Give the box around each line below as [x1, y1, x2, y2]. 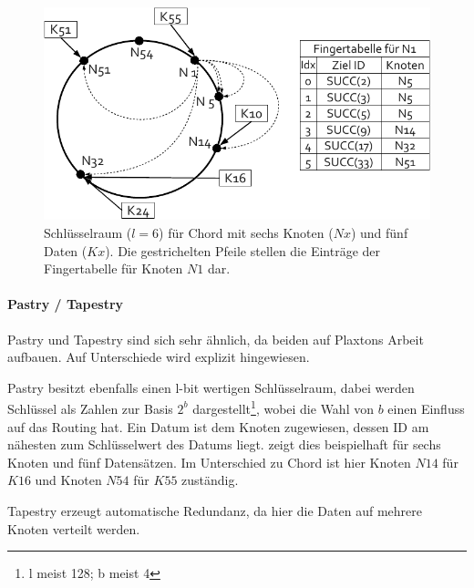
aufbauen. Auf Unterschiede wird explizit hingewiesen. [7, 347, 310, 366]
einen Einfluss [387, 398, 465, 418]
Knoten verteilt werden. [7, 519, 140, 538]
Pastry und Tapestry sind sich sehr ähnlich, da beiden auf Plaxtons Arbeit [7, 329, 424, 348]
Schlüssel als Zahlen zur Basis [7, 398, 173, 418]
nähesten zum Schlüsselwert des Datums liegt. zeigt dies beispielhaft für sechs [7, 435, 441, 454]
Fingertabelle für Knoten [44, 259, 183, 278]
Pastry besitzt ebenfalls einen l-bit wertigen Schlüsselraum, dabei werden [7, 377, 415, 397]
